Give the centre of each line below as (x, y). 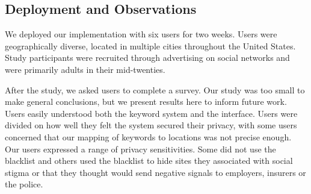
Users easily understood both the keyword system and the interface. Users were (151, 113)
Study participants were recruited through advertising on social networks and (147, 58)
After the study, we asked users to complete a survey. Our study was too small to (155, 89)
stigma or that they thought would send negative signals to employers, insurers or (155, 172)
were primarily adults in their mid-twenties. (85, 69)
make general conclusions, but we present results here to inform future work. (146, 102)
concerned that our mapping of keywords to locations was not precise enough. (148, 136)
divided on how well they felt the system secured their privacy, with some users (151, 125)
